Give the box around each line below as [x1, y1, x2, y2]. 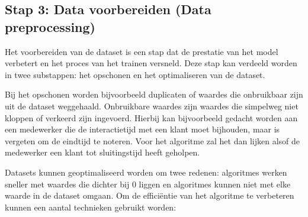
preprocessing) [5, 17, 96, 35]
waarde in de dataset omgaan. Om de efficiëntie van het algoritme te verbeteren [5, 189, 294, 202]
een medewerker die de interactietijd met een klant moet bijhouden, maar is [5, 123, 280, 135]
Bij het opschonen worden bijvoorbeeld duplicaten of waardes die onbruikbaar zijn [5, 88, 303, 101]
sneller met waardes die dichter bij [5, 177, 130, 190]
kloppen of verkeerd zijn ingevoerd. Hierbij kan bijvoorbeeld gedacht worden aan [5, 111, 298, 124]
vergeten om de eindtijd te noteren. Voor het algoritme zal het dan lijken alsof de [5, 134, 300, 147]
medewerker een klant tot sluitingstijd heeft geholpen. [5, 146, 200, 158]
